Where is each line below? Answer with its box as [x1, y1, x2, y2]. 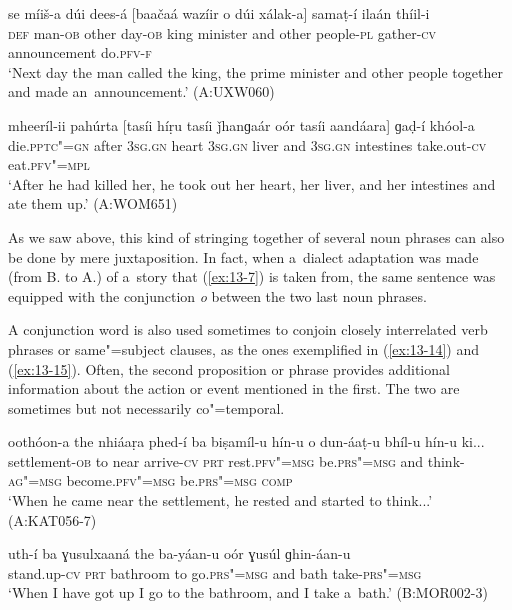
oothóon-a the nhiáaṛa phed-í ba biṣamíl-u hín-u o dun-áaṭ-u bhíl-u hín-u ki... [8, 431, 485, 452]
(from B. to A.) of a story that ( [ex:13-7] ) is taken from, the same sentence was [8, 266, 496, 287]
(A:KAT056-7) [8, 509, 97, 530]
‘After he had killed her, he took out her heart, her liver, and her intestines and [8, 173, 496, 194]
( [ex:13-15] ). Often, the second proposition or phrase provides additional [8, 358, 450, 379]
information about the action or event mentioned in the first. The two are [8, 378, 460, 399]
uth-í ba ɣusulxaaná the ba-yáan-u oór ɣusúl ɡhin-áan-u [8, 543, 351, 564]
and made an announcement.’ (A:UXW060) [8, 81, 275, 102]
